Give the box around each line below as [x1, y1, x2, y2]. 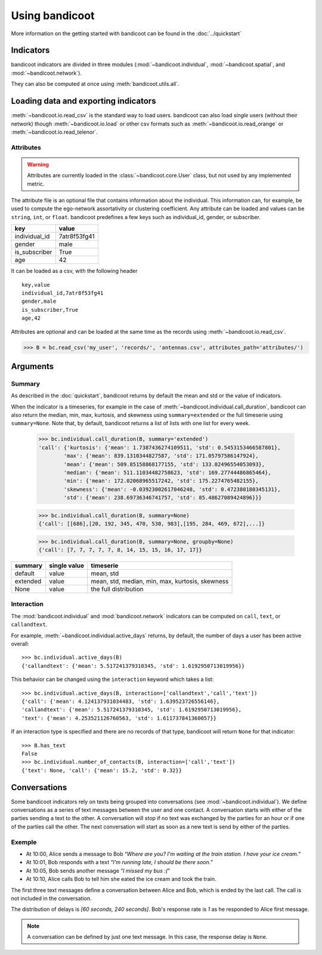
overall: [11, 640, 29, 647]
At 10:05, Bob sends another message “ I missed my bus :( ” [26, 867, 170, 874]
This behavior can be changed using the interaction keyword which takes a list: [11, 675, 214, 683]
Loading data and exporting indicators [11, 96, 156, 106]
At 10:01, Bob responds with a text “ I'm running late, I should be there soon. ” [26, 859, 213, 866]
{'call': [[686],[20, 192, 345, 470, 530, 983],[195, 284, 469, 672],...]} [38, 520, 265, 527]
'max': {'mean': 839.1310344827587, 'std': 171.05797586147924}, [63, 453, 259, 459]
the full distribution [91, 585, 144, 594]
